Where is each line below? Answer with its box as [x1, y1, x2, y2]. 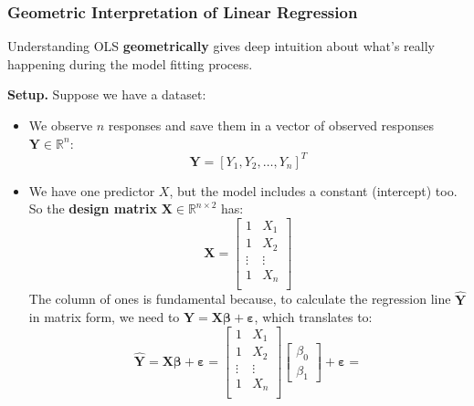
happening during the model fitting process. [7, 54, 253, 73]
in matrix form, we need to [28, 307, 180, 327]
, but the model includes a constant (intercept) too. [169, 181, 458, 200]
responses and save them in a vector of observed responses [108, 116, 435, 134]
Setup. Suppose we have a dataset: [7, 85, 206, 104]
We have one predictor [28, 181, 155, 200]
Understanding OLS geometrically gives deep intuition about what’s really [7, 36, 435, 56]
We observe [28, 116, 93, 134]
